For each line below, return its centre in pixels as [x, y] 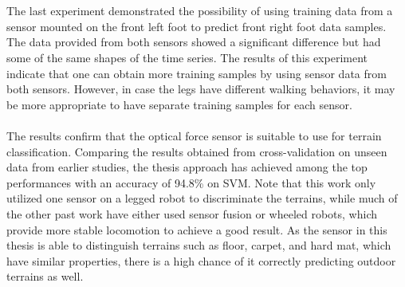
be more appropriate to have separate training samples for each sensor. [179, 104]
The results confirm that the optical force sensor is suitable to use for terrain [194, 135]
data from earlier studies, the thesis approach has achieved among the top [187, 167]
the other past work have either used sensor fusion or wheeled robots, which [192, 213]
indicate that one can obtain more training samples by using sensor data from [197, 73]
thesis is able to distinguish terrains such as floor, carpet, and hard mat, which [199, 245]
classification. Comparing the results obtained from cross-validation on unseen [197, 151]
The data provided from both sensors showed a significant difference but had [194, 42]
